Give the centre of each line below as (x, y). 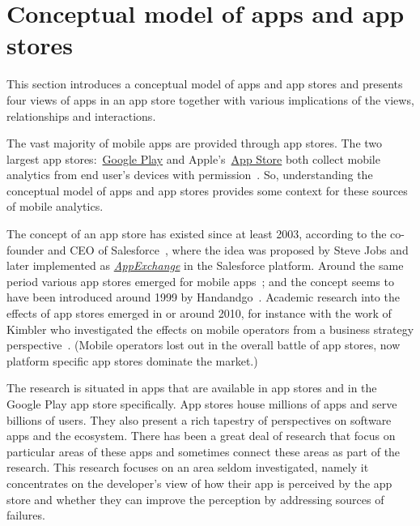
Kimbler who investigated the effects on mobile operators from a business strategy (210, 329)
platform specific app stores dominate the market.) (132, 360)
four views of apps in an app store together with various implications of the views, (210, 99)
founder (25, 249)
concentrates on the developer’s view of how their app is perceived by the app (199, 483)
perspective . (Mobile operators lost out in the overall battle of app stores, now (204, 345)
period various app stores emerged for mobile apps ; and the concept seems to (200, 281)
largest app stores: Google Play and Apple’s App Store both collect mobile (193, 158)
